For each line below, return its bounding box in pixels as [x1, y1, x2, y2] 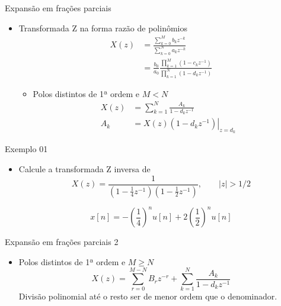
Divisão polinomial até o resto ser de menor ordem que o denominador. [18, 290, 277, 302]
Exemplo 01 [5, 143, 48, 155]
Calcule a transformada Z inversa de [18, 163, 151, 175]
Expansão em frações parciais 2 [5, 236, 119, 248]
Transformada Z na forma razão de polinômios [18, 21, 188, 34]
